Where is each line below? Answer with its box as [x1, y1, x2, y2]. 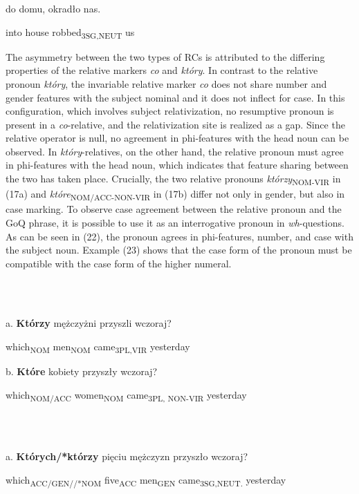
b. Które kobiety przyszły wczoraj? [6, 364, 158, 379]
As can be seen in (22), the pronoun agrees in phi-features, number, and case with [6, 229, 353, 243]
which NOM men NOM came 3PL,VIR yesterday [6, 339, 190, 355]
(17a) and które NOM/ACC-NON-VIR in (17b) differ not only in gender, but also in [6, 187, 345, 202]
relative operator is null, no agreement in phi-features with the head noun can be [6, 131, 349, 145]
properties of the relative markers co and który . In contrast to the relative [6, 63, 318, 77]
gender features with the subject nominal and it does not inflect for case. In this [6, 90, 345, 104]
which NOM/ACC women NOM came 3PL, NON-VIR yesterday [6, 387, 247, 403]
